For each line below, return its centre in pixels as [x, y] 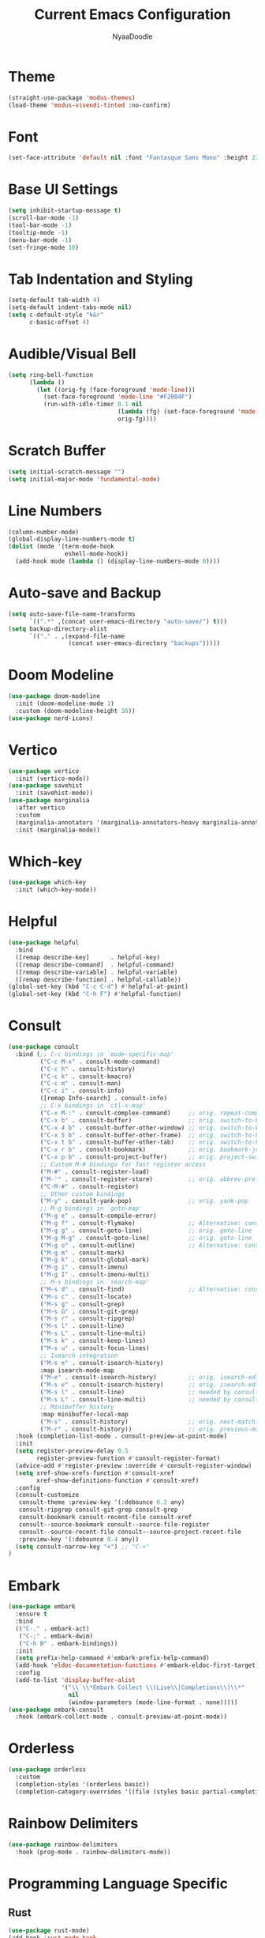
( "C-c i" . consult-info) [82, 1091]
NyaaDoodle [132, 36]
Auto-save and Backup [85, 593]
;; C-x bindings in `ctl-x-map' [93, 1106]
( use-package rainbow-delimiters [63, 1844]
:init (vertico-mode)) [52, 779]
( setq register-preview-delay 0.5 [72, 1451]
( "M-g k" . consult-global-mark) [95, 1260]
